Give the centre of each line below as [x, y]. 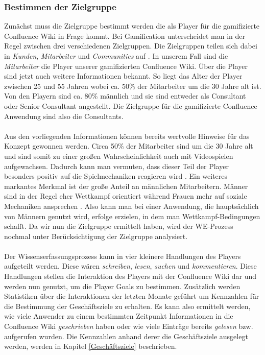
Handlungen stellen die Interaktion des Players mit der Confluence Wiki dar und [130, 276]
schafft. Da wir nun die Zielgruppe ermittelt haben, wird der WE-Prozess [119, 226]
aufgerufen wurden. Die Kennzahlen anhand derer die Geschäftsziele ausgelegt [126, 336]
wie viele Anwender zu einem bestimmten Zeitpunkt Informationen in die [119, 316]
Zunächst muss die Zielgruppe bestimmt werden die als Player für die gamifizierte [132, 26]
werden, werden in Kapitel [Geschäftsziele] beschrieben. [91, 346]
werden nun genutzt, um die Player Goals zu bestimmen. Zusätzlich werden [122, 286]
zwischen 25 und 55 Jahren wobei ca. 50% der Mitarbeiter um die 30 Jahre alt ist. [133, 86]
